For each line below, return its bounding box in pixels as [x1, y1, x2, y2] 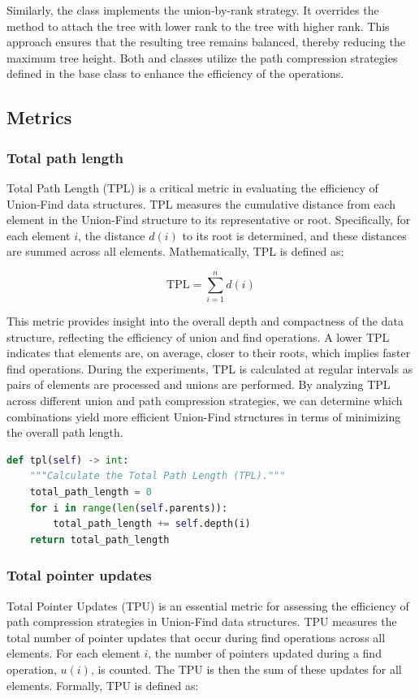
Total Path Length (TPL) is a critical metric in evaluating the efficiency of [6, 179, 378, 196]
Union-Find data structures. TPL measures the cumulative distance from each [6, 195, 396, 212]
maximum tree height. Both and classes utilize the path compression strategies [6, 49, 398, 66]
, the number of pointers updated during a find [148, 645, 382, 662]
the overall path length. [6, 424, 123, 441]
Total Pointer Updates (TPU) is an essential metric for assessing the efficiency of [6, 597, 409, 614]
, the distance [78, 227, 145, 244]
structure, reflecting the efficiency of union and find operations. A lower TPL [6, 328, 390, 345]
